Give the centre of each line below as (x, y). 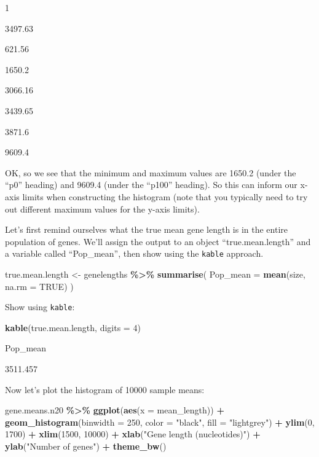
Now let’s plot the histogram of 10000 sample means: (105, 389)
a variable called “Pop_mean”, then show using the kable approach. (134, 253)
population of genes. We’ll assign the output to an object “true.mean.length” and (158, 241)
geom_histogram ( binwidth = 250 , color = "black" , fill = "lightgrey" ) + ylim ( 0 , (160, 422)
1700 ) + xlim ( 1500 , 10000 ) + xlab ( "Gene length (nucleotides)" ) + (133, 434)
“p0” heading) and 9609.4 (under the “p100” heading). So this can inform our (151, 185)
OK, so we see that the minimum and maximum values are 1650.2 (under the (151, 172)
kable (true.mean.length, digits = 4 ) (73, 327)
